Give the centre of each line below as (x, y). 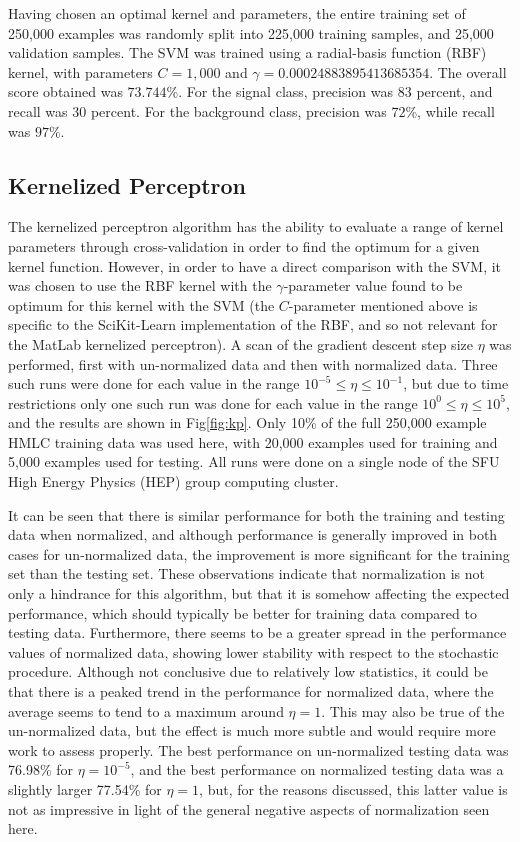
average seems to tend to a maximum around (146, 710)
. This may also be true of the (413, 710)
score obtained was (65, 91)
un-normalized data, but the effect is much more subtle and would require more (252, 730)
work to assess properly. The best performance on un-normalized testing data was (258, 749)
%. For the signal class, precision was (280, 91)
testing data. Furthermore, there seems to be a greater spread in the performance (257, 632)
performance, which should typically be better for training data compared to (242, 612)
